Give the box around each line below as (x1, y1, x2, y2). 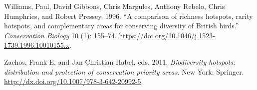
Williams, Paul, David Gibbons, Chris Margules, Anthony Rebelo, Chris (4, 1, 225, 11)
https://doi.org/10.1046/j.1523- (119, 30, 215, 40)
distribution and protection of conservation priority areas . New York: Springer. (4, 66, 244, 77)
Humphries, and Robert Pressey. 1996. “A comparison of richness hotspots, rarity (4, 10, 253, 21)
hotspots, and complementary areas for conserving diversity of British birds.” (4, 20, 239, 31)
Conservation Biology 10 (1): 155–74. (4, 30, 117, 40)
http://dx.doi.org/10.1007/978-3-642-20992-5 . (4, 76, 143, 87)
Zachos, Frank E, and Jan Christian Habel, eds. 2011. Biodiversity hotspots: (4, 56, 236, 67)
